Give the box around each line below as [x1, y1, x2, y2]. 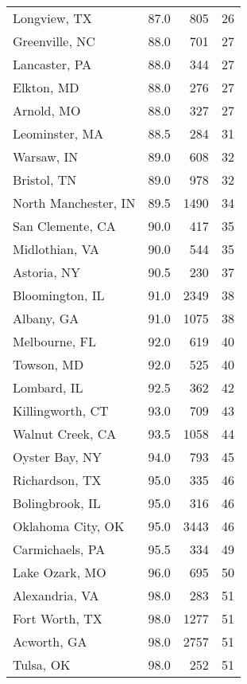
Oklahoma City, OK [13, 517, 125, 535]
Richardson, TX [13, 471, 102, 489]
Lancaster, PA [13, 55, 92, 73]
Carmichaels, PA [13, 540, 106, 558]
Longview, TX [13, 9, 92, 27]
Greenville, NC [13, 32, 95, 50]
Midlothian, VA [13, 240, 99, 258]
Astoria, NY [13, 263, 81, 281]
